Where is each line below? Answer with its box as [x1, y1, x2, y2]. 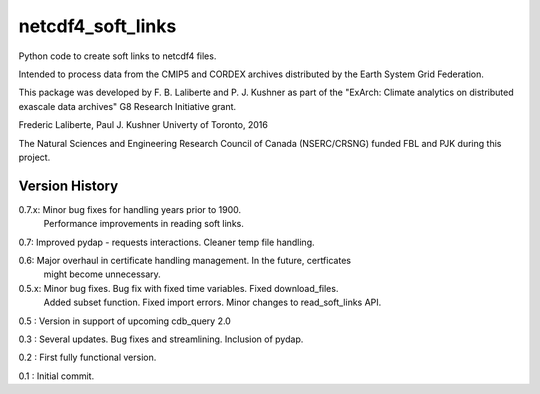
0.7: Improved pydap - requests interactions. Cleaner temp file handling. [18, 236, 315, 248]
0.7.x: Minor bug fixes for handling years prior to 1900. [18, 203, 242, 215]
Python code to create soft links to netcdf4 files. [18, 50, 217, 62]
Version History [18, 177, 119, 194]
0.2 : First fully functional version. [18, 351, 157, 364]
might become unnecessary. [43, 268, 162, 280]
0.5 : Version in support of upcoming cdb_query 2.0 [18, 315, 232, 327]
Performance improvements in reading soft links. [43, 218, 244, 230]
